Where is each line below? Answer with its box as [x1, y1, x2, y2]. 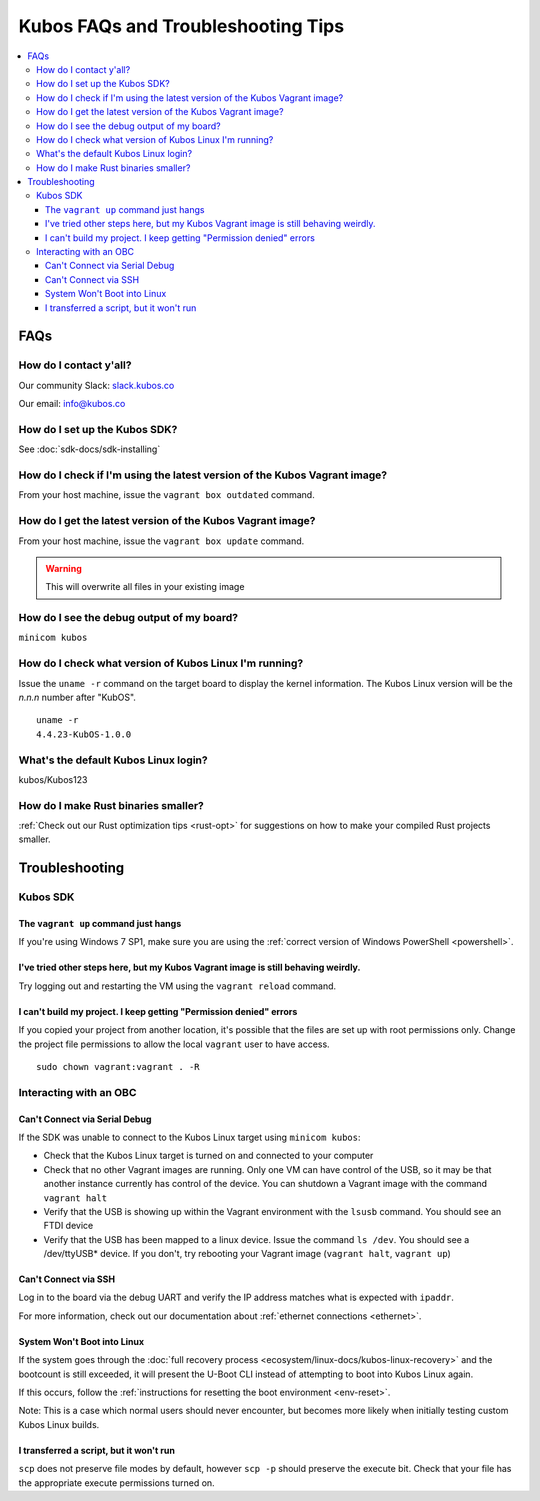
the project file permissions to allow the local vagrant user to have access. [18, 1038, 330, 1050]
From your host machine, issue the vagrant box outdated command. [18, 489, 315, 501]
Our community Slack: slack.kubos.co [18, 379, 175, 391]
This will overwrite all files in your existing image [45, 581, 245, 593]
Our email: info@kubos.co [18, 398, 126, 410]
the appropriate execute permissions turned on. [18, 1476, 215, 1489]
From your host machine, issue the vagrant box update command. [18, 535, 305, 547]
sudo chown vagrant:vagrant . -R [36, 1061, 200, 1072]
